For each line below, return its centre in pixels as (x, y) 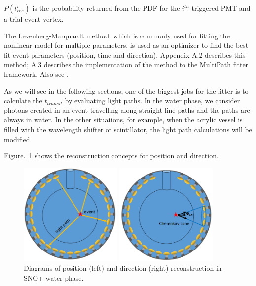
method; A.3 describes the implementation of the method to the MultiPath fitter (126, 64)
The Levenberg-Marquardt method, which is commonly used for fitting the (117, 35)
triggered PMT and (221, 8)
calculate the (23, 100)
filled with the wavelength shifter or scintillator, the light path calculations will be (128, 129)
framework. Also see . (36, 74)
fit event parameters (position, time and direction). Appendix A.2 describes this (125, 54)
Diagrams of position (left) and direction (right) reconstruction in (123, 268)
